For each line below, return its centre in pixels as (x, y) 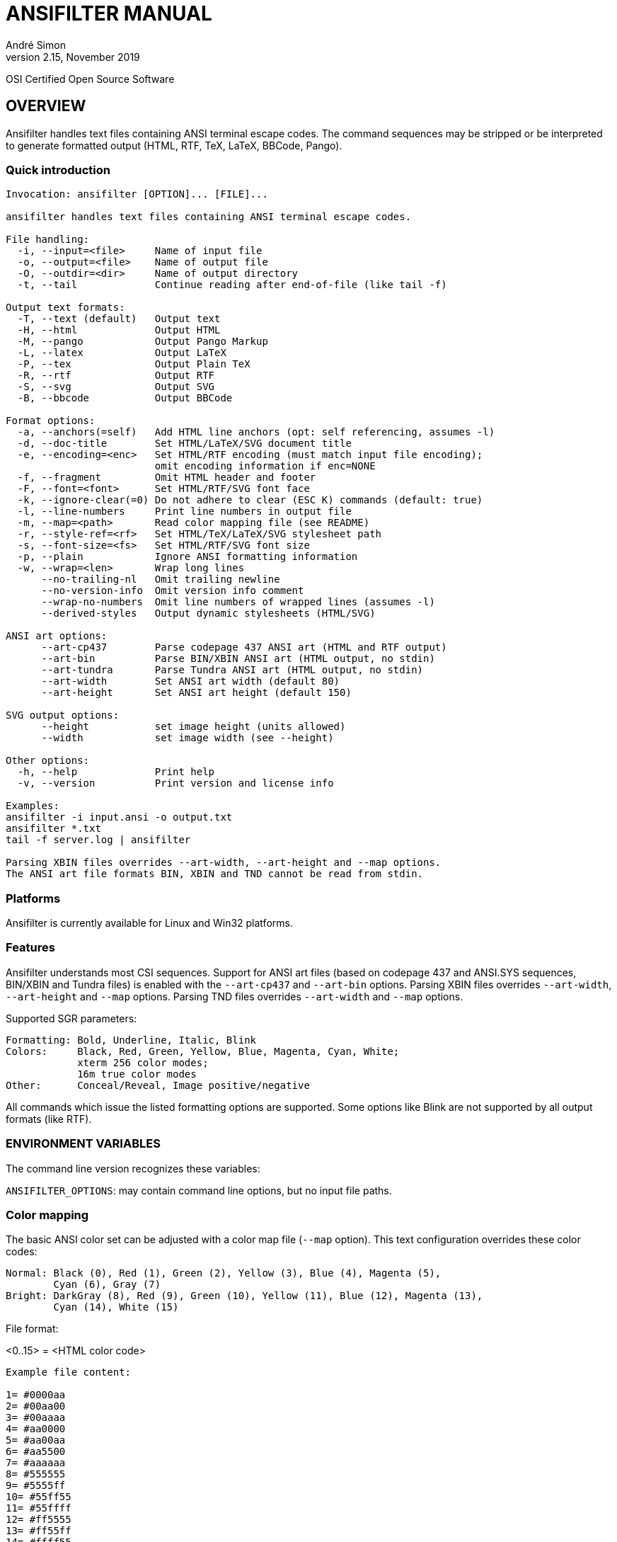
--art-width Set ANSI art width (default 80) (191, 681)
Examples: (33, 806)
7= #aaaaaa (36, 1463)
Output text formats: (65, 308)
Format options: (51, 421)
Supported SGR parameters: (71, 1018)
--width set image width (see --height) (188, 738)
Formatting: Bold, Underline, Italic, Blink (131, 1040)
